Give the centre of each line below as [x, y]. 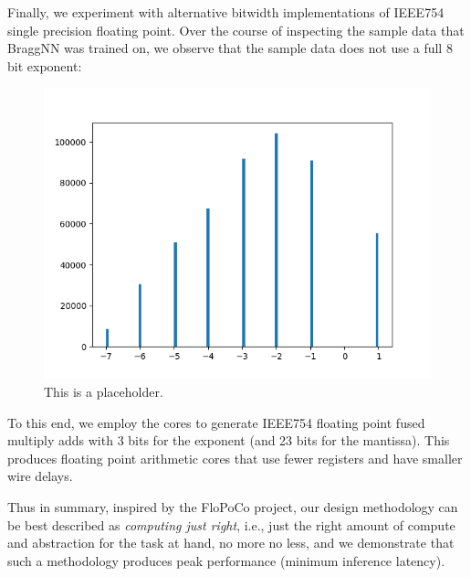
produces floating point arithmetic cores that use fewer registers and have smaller [235, 458]
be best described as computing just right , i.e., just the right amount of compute [231, 524]
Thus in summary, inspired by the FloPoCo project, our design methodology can [233, 506]
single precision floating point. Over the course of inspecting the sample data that [236, 30]
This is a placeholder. [104, 391]
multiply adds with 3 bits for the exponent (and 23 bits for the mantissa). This [229, 440]
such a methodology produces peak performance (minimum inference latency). [226, 560]
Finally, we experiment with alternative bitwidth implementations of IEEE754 [226, 12]
